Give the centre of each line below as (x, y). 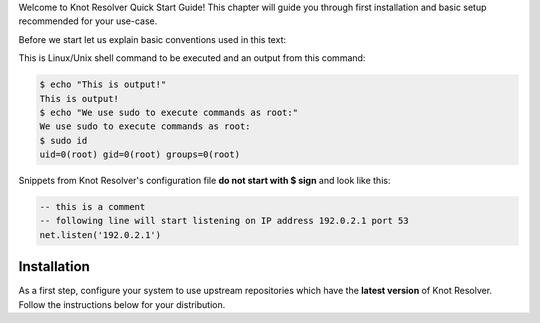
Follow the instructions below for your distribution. (122, 304)
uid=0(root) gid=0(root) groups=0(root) (139, 154)
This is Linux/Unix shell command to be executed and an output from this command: (192, 58)
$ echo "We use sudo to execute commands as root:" (169, 112)
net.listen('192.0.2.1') (100, 234)
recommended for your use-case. (88, 21)
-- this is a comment (92, 207)
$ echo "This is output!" (103, 84)
